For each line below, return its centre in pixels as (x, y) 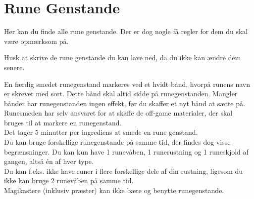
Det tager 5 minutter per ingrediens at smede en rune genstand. (101, 132)
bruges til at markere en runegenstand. (63, 122)
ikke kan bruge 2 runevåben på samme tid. (69, 180)
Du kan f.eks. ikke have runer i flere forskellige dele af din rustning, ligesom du (124, 171)
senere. (14, 67)
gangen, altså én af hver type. (49, 161)
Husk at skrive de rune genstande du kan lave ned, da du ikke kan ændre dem (123, 58)
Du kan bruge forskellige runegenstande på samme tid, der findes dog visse (117, 142)
